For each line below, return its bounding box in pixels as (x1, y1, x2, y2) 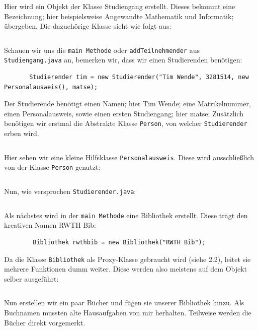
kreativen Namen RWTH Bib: (4, 220, 96, 230)
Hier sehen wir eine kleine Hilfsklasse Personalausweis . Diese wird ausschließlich (4, 152, 254, 162)
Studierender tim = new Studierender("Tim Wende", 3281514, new (29, 74, 249, 81)
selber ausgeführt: (4, 273, 59, 284)
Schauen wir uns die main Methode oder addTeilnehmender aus (4, 44, 200, 55)
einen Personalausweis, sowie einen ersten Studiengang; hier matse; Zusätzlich (4, 108, 244, 118)
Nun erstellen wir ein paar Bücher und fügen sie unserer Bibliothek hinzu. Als (4, 297, 244, 308)
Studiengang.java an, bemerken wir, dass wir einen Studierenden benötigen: (4, 54, 242, 65)
